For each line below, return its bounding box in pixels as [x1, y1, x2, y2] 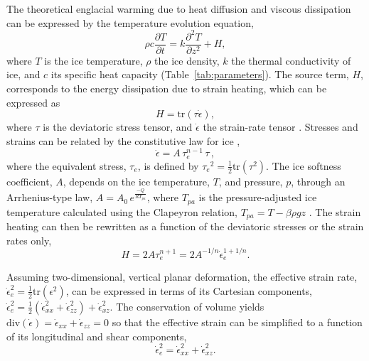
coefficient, [6, 173, 53, 188]
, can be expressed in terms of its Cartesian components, [65, 283, 312, 298]
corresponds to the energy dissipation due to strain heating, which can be [6, 80, 327, 95]
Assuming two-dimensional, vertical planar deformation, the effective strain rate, [6, 269, 358, 284]
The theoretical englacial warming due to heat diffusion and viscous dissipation [6, 1, 351, 16]
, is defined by [137, 158, 199, 173]
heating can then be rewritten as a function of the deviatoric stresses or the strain [6, 218, 364, 233]
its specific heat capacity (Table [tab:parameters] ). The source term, [50, 67, 349, 82]
